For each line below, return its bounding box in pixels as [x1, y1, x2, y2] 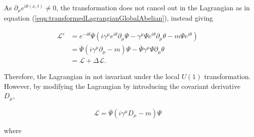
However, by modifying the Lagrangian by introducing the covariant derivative [4, 81, 241, 91]
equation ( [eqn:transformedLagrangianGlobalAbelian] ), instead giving [4, 13, 213, 23]
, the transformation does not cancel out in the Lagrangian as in [56, 2, 250, 12]
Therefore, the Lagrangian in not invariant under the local [4, 71, 180, 82]
